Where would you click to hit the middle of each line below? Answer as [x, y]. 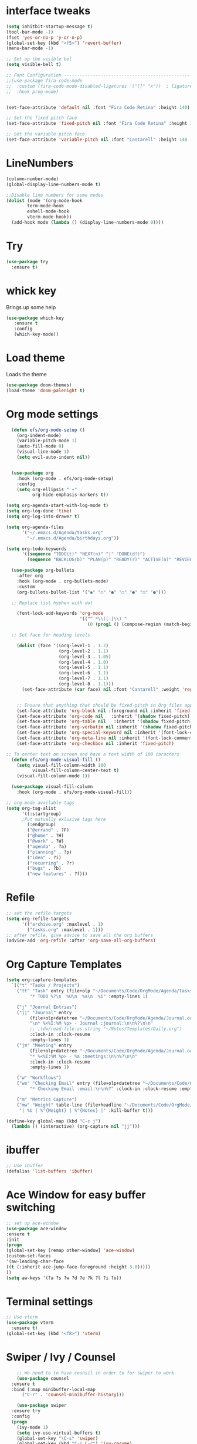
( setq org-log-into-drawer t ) [43, 516]
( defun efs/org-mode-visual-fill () [56, 760]
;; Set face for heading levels [51, 635]
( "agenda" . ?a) [47, 846]
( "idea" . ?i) [44, 857]
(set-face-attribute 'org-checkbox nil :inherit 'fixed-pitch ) [96, 743]
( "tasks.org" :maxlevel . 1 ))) [65, 930]
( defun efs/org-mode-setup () [48, 430]
